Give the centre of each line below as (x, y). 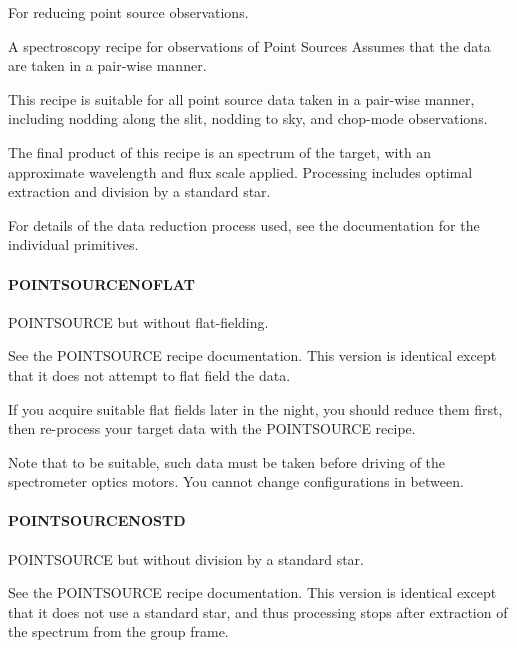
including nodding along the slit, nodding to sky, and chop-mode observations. (248, 118)
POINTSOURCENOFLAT (101, 283)
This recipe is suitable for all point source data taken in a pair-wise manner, (241, 98)
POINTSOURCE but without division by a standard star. (186, 558)
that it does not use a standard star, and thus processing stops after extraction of (258, 611)
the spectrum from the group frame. (118, 631)
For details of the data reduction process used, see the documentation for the (244, 224)
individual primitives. (73, 244)
